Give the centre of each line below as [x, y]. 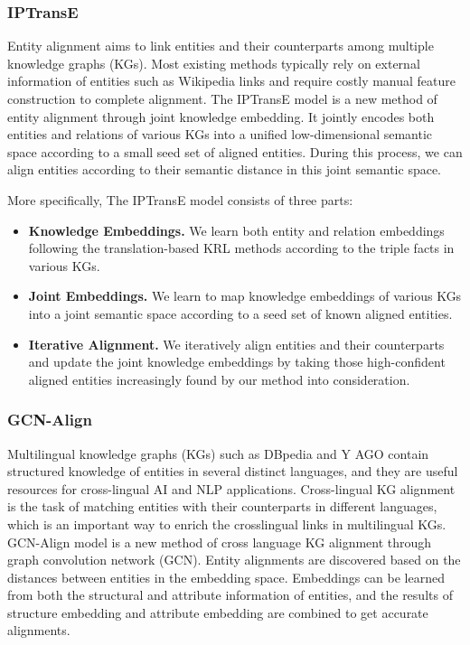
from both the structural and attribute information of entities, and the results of [230, 595]
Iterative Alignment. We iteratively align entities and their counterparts [236, 344]
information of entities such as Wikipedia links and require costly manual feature [232, 81]
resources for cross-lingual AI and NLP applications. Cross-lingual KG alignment [231, 488]
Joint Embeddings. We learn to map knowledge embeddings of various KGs [245, 296]
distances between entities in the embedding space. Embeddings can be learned [226, 577]
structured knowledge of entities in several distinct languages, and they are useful [233, 471]
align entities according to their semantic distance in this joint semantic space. [225, 169]
